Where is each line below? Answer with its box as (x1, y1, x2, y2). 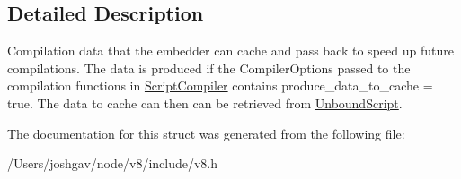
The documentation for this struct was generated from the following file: (7, 124, 405, 142)
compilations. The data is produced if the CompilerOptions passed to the (7, 58, 411, 77)
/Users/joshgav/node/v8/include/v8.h (7, 154, 218, 173)
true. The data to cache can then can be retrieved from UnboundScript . (7, 93, 403, 112)
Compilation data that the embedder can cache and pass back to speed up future (7, 41, 454, 60)
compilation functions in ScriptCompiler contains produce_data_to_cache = (7, 76, 433, 95)
